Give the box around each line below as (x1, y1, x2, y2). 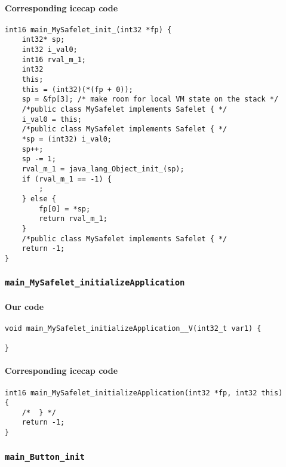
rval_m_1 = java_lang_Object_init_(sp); (21, 164, 184, 173)
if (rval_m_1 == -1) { (21, 174, 112, 183)
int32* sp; (21, 35, 65, 44)
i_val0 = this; (21, 115, 82, 124)
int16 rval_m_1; (21, 55, 87, 64)
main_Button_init (5, 451, 85, 462)
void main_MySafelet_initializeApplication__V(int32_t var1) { (5, 324, 262, 333)
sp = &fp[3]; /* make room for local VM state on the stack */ (21, 95, 279, 104)
